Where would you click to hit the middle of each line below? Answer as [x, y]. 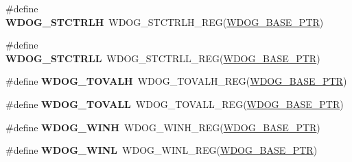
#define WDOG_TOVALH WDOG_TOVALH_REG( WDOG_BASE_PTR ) [176, 81]
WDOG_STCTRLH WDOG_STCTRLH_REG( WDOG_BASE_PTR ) [165, 22]
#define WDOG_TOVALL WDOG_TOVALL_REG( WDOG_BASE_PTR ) [175, 104]
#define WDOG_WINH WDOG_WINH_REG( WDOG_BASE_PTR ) [163, 127]
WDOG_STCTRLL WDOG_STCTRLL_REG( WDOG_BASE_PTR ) [163, 58]
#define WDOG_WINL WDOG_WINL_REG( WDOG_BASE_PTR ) [162, 150]
